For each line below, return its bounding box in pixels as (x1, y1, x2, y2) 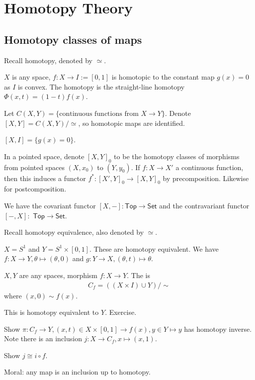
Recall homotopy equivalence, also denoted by (4, 227, 144, 237)
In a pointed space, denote (4, 151, 85, 161)
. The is (127, 270, 151, 280)
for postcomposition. (4, 184, 67, 194)
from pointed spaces (4, 162, 65, 172)
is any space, (12, 72, 51, 82)
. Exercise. (105, 307, 137, 317)
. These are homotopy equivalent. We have (89, 243, 219, 254)
